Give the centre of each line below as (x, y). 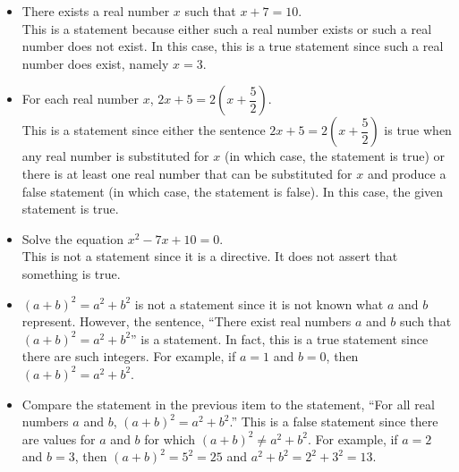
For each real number (80, 99)
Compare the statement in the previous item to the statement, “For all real (228, 404)
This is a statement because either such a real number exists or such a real (227, 28)
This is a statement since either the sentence (144, 130)
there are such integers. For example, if (129, 356)
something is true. (71, 273)
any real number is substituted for (115, 156)
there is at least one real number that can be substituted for (187, 173)
